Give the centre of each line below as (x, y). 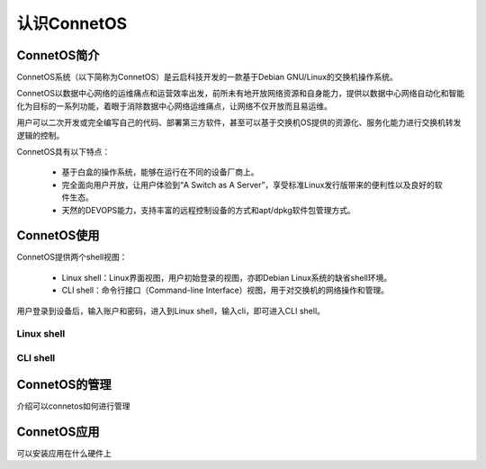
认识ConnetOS (72, 23)
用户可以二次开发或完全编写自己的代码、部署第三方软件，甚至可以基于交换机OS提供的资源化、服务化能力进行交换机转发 (239, 122)
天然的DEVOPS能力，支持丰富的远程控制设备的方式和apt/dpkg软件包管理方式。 (208, 210)
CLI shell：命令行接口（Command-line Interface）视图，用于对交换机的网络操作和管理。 (225, 290)
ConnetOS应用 (58, 432)
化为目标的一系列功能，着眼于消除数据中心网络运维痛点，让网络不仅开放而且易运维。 (174, 106)
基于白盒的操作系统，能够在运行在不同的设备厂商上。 (160, 172)
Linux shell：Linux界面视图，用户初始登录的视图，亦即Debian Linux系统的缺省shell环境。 (226, 277)
